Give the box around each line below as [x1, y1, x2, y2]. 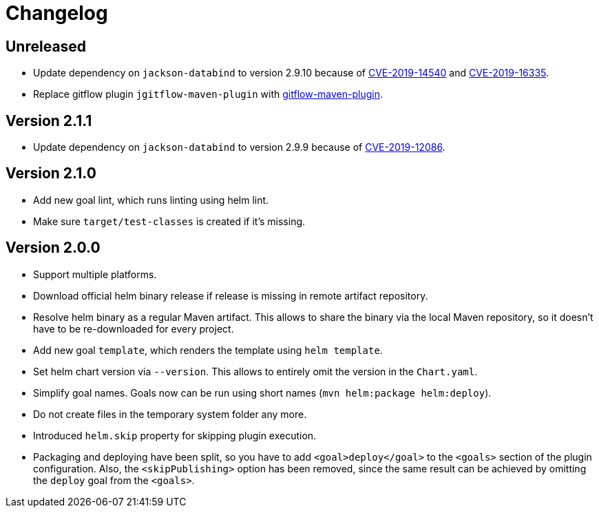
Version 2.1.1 [6, 112, 92, 129]
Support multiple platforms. [33, 268, 157, 280]
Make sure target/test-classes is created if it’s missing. [33, 215, 306, 227]
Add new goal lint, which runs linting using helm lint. [33, 193, 269, 206]
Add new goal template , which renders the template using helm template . [33, 344, 383, 356]
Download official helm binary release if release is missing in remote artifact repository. [33, 289, 428, 302]
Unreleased [6, 37, 87, 55]
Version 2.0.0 [6, 239, 101, 257]
